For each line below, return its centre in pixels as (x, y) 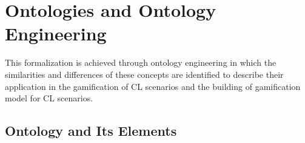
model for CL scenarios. (49, 98)
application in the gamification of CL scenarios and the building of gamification (153, 86)
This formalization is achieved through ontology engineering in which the (141, 62)
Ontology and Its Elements (91, 131)
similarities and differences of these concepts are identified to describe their (144, 74)
